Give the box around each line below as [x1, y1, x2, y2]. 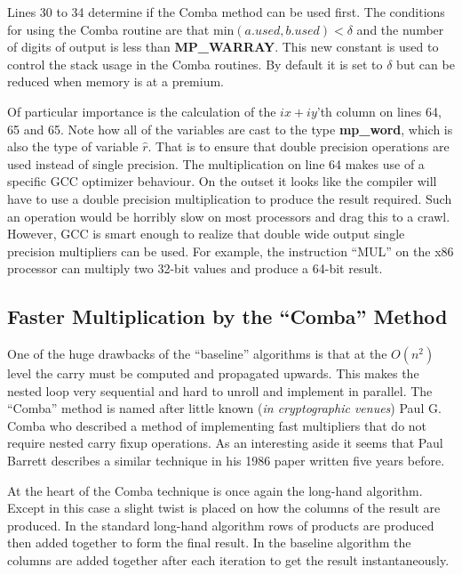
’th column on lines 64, [316, 101, 442, 120]
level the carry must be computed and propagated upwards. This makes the [7, 364, 419, 383]
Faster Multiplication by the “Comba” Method [7, 303, 448, 330]
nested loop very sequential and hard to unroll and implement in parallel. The [7, 381, 433, 400]
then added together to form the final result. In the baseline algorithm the [7, 533, 411, 552]
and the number [356, 20, 444, 38]
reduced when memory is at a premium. [7, 72, 225, 91]
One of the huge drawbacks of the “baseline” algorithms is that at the [7, 344, 387, 363]
